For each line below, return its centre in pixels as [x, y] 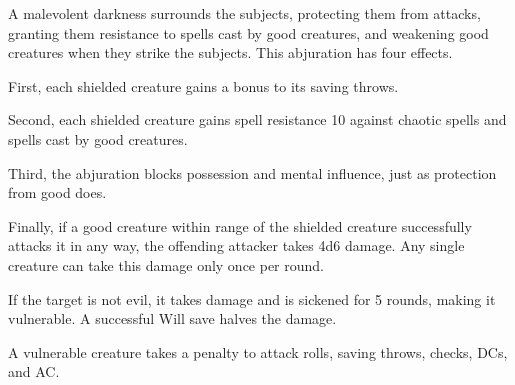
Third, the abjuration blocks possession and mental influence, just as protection [252, 172]
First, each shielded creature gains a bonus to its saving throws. [203, 85]
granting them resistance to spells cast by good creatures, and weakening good [248, 32]
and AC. [34, 371]
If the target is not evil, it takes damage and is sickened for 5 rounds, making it [252, 298]
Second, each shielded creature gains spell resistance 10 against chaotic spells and [257, 119]
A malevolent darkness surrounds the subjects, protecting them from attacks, [244, 13]
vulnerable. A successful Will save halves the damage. [172, 318]
